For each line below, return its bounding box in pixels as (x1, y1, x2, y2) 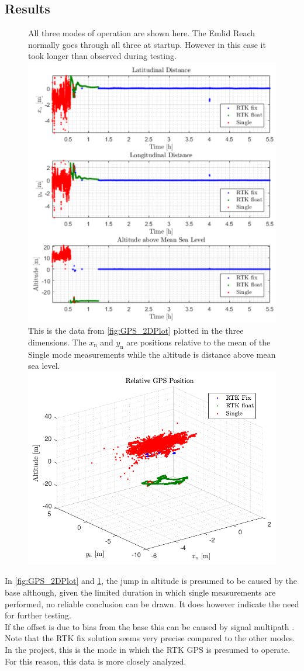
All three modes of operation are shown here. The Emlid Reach (28, 27, 255, 39)
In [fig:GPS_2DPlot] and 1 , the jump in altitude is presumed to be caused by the (5, 575, 297, 587)
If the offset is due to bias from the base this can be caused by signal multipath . (5, 620, 295, 632)
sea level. (28, 359, 60, 372)
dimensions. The (28, 335, 87, 348)
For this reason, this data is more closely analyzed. (5, 655, 186, 667)
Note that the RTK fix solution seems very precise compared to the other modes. (5, 632, 295, 644)
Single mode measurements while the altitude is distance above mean (28, 348, 276, 360)
